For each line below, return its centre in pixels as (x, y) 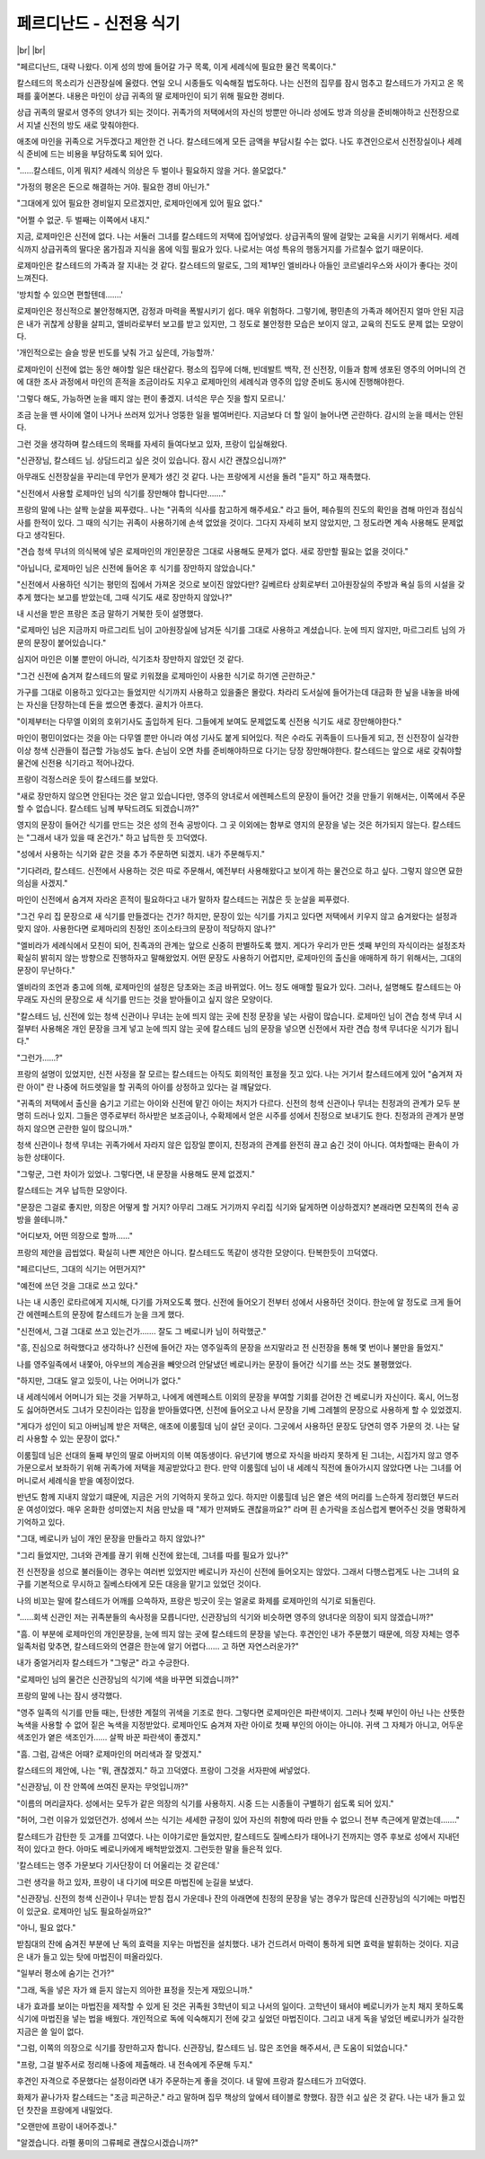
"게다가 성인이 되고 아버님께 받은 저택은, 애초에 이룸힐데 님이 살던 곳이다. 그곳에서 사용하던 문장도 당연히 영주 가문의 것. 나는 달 (238, 1426)
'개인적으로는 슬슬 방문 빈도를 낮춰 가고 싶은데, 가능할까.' (115, 353)
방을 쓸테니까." (42, 1220)
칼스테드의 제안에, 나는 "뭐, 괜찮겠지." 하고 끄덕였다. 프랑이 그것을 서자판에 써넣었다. (163, 1771)
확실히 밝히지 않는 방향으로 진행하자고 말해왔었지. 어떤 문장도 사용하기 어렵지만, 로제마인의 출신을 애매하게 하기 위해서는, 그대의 (239, 958)
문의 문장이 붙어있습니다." (62, 642)
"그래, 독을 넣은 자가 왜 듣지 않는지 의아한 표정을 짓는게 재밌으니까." (135, 1989)
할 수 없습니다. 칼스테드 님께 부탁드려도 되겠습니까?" (108, 809)
